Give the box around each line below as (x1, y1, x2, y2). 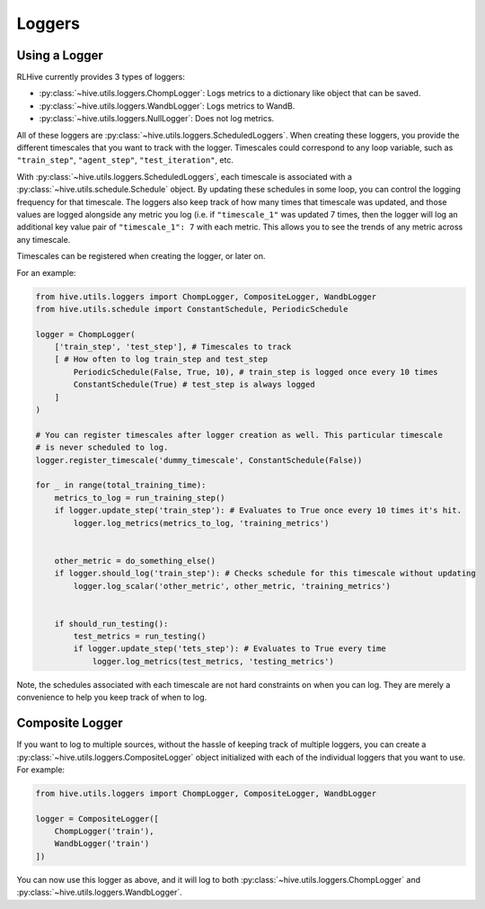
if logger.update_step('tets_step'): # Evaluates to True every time (73, 644, 386, 654)
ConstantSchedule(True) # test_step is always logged (73, 379, 315, 390)
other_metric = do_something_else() (54, 556, 216, 566)
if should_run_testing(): (54, 619, 169, 628)
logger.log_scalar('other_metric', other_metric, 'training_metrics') (73, 581, 391, 591)
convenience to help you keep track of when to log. (16, 692, 207, 703)
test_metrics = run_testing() (73, 631, 207, 642)
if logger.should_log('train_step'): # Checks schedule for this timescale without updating (54, 568, 476, 579)
